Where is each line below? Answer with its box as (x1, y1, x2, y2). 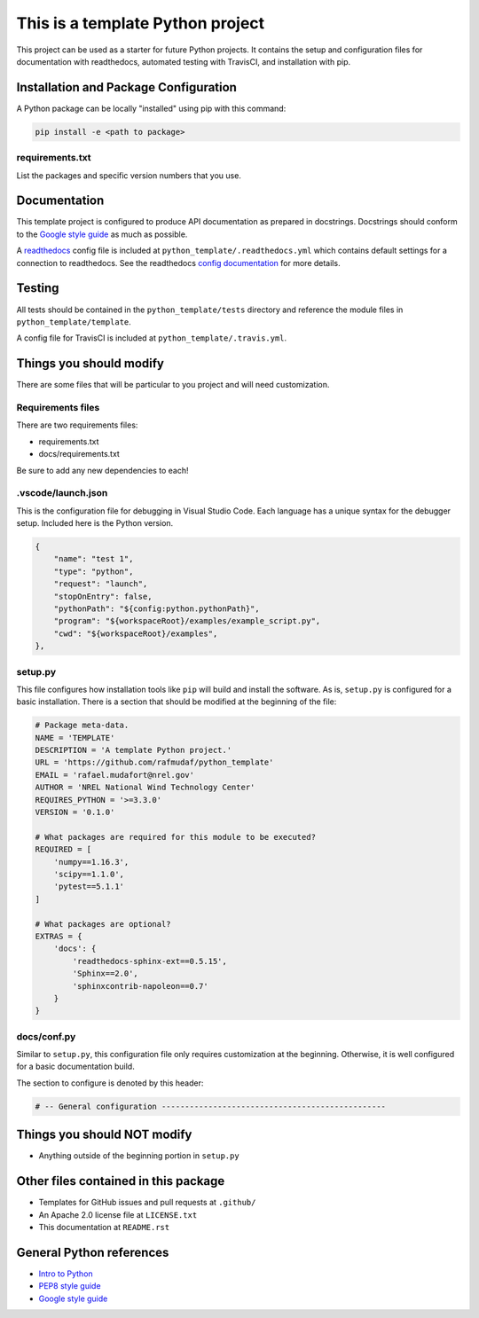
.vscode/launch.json (16, 487, 108, 499)
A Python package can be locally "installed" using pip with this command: (16, 103, 287, 114)
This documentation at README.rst (38, 1221, 170, 1232)
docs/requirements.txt (38, 449, 120, 459)
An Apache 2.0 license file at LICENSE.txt (38, 1209, 198, 1220)
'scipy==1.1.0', (53, 869, 124, 879)
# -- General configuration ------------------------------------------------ (35, 1101, 386, 1111)
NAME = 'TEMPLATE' (35, 733, 115, 742)
